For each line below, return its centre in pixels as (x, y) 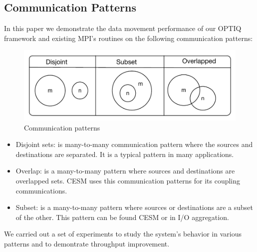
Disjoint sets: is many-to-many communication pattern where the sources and (134, 144)
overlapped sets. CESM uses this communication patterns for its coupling (128, 180)
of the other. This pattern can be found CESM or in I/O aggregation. (122, 217)
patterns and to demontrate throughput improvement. (87, 243)
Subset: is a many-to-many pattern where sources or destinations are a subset (134, 207)
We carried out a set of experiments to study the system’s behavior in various (123, 234)
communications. (41, 190)
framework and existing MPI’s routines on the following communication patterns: (128, 38)
